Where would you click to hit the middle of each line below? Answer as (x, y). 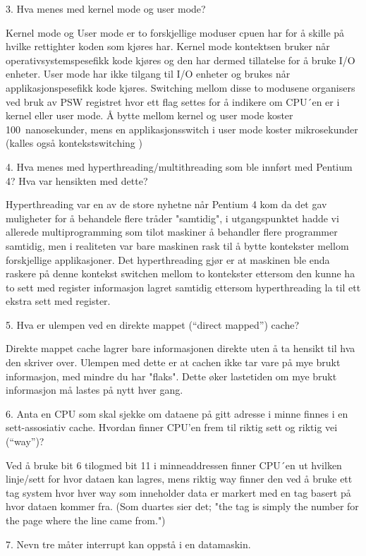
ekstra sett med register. (58, 301)
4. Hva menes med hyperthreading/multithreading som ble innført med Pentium (179, 166)
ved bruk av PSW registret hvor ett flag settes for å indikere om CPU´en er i (173, 101)
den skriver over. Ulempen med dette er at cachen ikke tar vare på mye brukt (173, 362)
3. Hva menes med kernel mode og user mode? (106, 8)
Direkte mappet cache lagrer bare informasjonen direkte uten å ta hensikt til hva (181, 348)
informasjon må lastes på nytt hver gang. (94, 390)
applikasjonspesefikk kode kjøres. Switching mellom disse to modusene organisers (181, 87)
